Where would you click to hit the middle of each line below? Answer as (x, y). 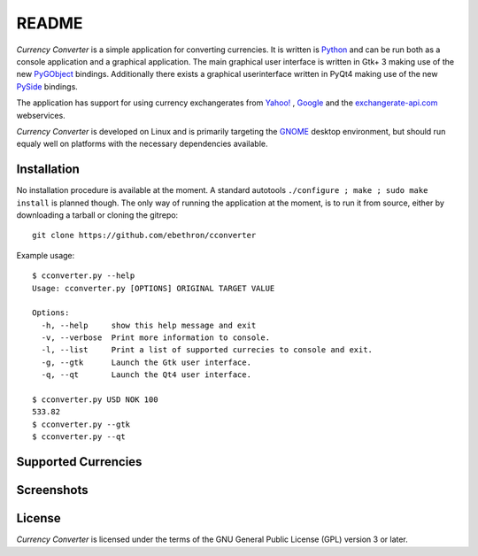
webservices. (41, 115)
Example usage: (46, 255)
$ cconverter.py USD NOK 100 (95, 400)
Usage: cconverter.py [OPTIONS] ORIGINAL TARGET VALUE (154, 288)
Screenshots (52, 490)
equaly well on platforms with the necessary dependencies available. (143, 144)
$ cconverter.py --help (84, 276)
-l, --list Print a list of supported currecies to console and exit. (207, 350)
